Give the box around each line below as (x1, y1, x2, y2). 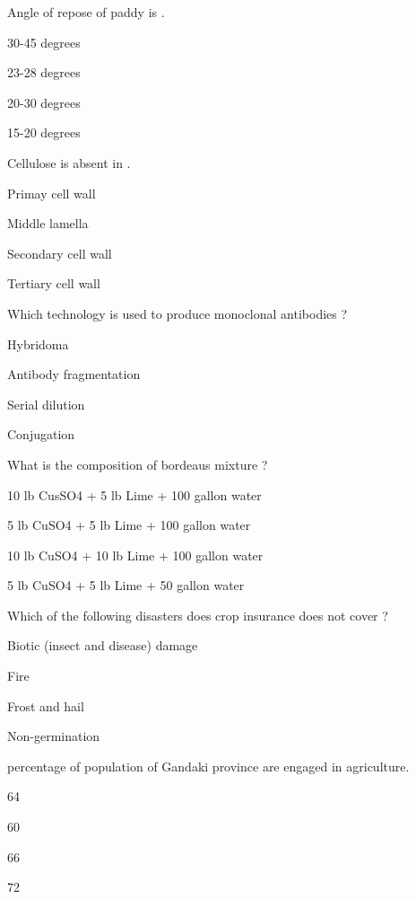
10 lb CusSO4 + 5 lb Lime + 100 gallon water (7, 485, 262, 504)
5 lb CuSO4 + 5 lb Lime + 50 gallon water (7, 576, 245, 595)
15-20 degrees (7, 123, 81, 142)
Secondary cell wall (7, 243, 112, 262)
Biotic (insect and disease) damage (7, 636, 198, 655)
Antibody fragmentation (7, 365, 141, 383)
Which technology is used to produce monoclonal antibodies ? (7, 304, 348, 322)
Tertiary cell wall (7, 274, 100, 293)
